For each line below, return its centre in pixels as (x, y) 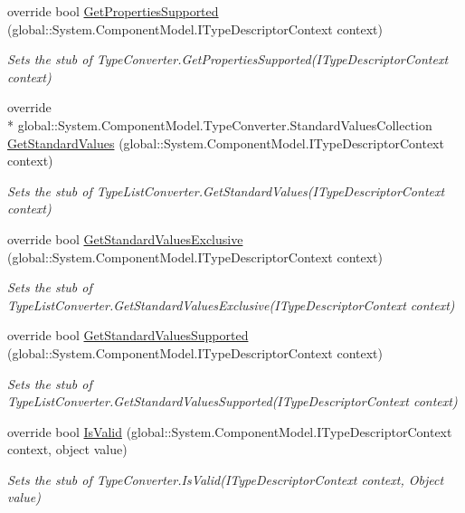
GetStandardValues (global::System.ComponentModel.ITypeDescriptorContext (226, 142)
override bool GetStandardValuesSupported (128, 335)
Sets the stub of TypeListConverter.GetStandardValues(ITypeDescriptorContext (226, 190)
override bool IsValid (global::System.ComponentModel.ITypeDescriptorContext (230, 431)
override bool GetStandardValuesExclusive (125, 238)
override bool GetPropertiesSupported (113, 11)
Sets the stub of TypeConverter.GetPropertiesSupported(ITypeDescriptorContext (228, 59)
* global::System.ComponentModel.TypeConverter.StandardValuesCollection (220, 124)
